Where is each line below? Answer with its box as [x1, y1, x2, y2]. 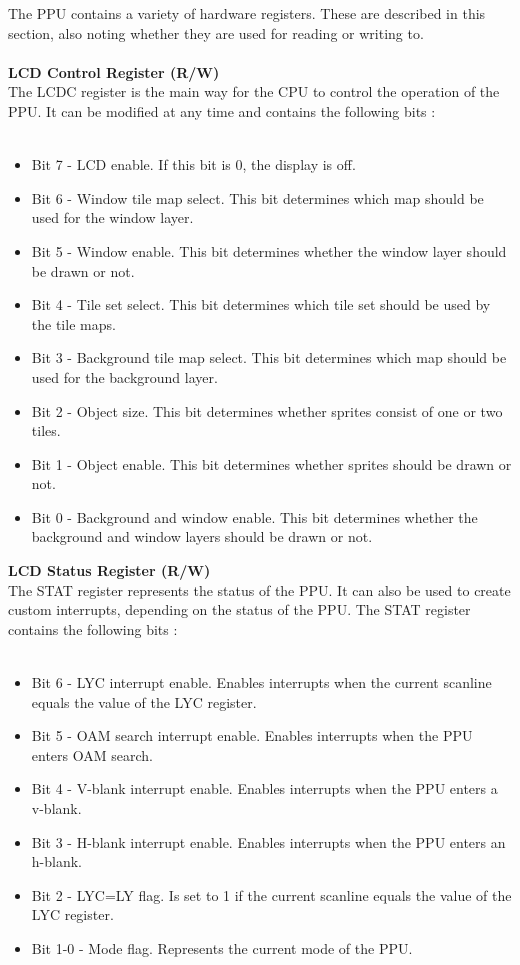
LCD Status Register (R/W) [8, 560, 211, 581]
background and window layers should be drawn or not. [31, 526, 373, 547]
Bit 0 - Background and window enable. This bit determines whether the [31, 506, 478, 527]
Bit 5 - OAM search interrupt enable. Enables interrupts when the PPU [31, 725, 473, 746]
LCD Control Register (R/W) [8, 61, 220, 82]
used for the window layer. [31, 207, 194, 228]
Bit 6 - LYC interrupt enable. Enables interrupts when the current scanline [31, 672, 492, 693]
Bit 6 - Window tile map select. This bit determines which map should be [31, 187, 484, 208]
